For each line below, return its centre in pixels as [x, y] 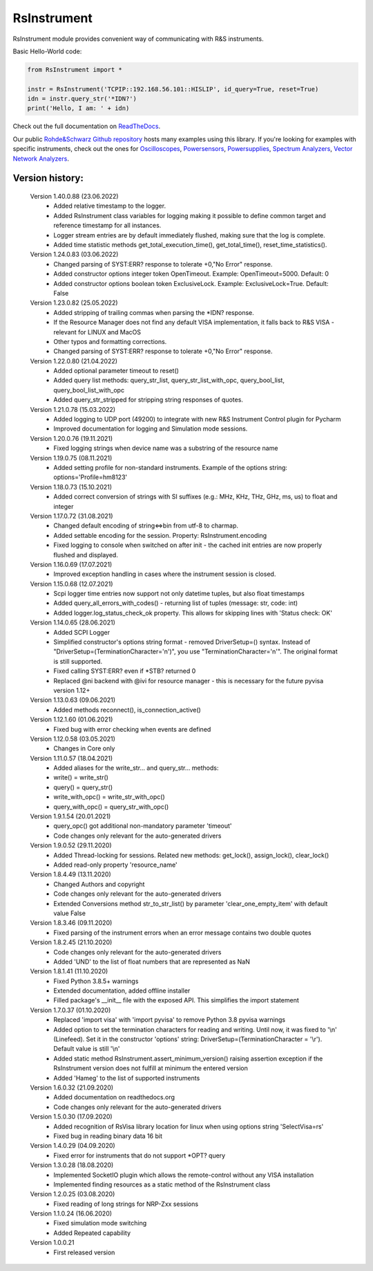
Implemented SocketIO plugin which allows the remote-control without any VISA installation [184, 1175]
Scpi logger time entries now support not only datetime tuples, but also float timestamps [179, 594]
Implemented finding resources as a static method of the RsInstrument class [162, 1184]
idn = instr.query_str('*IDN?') [82, 99]
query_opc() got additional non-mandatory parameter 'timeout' [143, 826]
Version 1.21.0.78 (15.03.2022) [73, 409]
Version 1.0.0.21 [52, 1243]
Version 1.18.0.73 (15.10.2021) [71, 487]
